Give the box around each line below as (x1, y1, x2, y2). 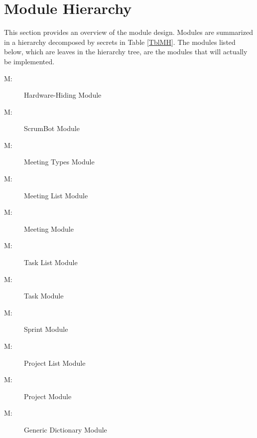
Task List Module (24, 257, 78, 268)
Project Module (24, 391, 72, 401)
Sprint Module (24, 324, 68, 334)
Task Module (24, 291, 64, 301)
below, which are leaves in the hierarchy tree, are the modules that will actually (4, 46, 248, 57)
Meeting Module (24, 223, 74, 234)
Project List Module (24, 357, 86, 368)
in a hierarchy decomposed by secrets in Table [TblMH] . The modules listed (4, 36, 236, 47)
